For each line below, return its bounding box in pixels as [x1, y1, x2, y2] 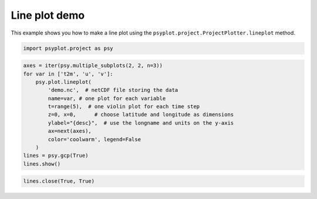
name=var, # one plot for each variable [48, 95, 166, 102]
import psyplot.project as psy [23, 44, 114, 52]
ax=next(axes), [48, 128, 92, 135]
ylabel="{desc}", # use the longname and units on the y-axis [48, 119, 234, 126]
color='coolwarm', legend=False [48, 136, 141, 143]
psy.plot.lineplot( [35, 78, 92, 85]
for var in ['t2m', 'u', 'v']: [23, 70, 114, 77]
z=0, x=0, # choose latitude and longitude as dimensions [48, 111, 234, 118]
